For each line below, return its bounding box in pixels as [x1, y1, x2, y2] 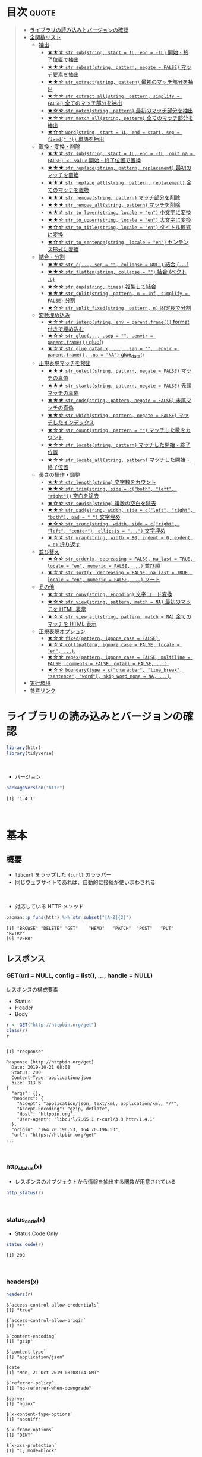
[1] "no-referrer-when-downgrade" [6, 1385, 92, 1391]
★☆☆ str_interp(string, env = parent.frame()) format [47, 318, 190, 325]
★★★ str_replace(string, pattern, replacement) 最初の [47, 164, 192, 171]
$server [6, 1395, 26, 1402]
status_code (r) [6, 1242, 44, 1248]
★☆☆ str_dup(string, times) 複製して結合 [47, 283, 157, 290]
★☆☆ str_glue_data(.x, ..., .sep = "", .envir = [47, 344, 177, 351]
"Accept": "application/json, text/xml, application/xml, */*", [17, 1101, 179, 1107]
